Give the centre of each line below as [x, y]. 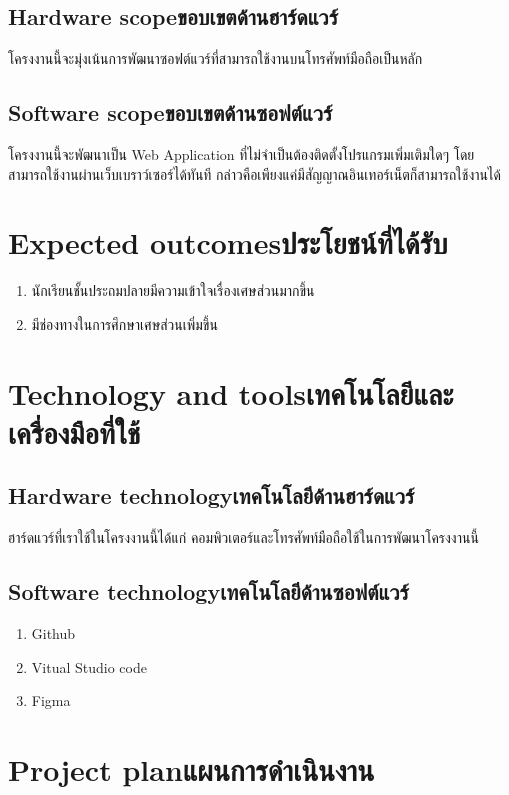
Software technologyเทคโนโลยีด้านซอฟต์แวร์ [208, 591]
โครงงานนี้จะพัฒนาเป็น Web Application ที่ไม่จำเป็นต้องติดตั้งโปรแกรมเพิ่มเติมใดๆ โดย [241, 154]
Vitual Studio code [89, 666]
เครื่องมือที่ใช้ [74, 431]
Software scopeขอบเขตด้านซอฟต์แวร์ [170, 112]
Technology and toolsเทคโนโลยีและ [231, 392]
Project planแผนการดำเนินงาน [191, 769]
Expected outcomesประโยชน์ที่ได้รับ [228, 242]
